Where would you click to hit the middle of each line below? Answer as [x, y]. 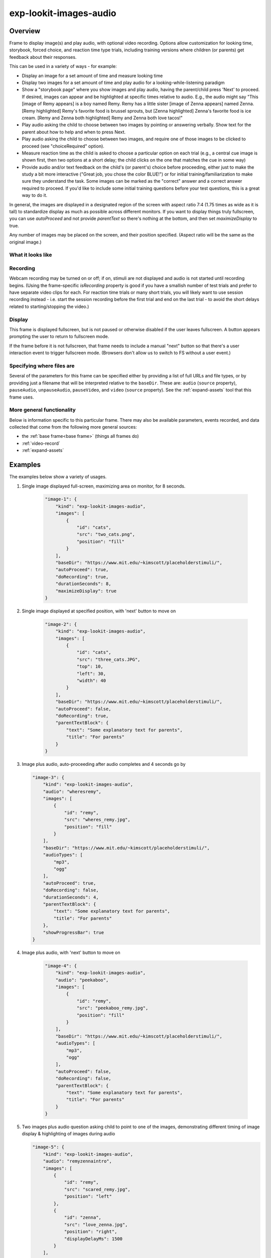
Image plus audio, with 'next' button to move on [71, 952]
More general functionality [43, 410]
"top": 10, [90, 666]
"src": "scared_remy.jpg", [97, 1189]
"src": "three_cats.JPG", [108, 659]
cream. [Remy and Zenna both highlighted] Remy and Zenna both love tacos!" [102, 118]
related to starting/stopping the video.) [49, 306]
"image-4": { [61, 966]
